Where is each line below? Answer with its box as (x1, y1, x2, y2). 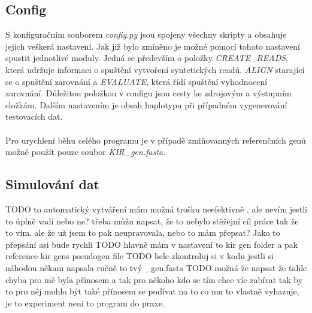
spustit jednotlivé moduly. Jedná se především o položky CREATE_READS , (5, 51, 288, 64)
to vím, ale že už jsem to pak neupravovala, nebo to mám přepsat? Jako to (5, 226, 280, 239)
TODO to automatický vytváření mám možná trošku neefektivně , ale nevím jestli (5, 202, 308, 215)
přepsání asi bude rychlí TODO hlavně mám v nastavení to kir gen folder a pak (5, 238, 298, 250)
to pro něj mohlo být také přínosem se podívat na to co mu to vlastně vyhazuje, (5, 285, 299, 297)
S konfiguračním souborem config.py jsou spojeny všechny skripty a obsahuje (5, 28, 287, 41)
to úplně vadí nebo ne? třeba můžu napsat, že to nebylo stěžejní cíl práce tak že (5, 214, 299, 227)
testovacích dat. (5, 110, 63, 123)
